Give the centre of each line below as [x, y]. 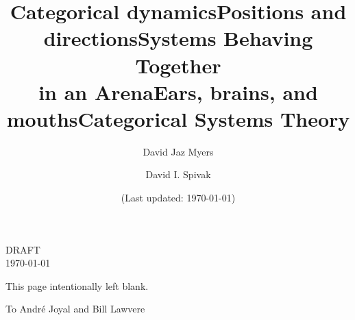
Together [178, 65]
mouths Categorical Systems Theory [178, 118]
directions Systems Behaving [178, 38]
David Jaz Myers [178, 151]
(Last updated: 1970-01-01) [178, 198]
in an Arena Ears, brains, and [178, 91]
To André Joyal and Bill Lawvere [75, 309]
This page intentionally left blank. [77, 285]
